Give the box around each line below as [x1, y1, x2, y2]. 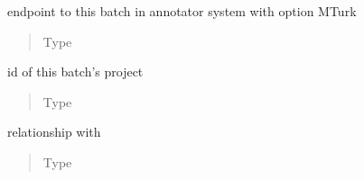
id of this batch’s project [7, 62, 144, 81]
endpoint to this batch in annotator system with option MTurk [7, 2, 357, 20]
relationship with [7, 122, 101, 141]
